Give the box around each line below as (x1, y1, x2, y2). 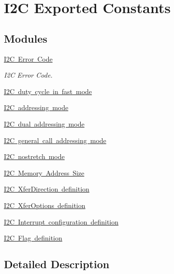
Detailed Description (4, 257, 110, 272)
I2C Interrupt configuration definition (4, 216, 119, 226)
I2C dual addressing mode (4, 118, 85, 129)
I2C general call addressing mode (4, 135, 106, 145)
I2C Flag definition (4, 233, 62, 243)
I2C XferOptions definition (4, 200, 86, 210)
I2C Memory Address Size (4, 167, 85, 177)
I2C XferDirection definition (4, 184, 89, 194)
